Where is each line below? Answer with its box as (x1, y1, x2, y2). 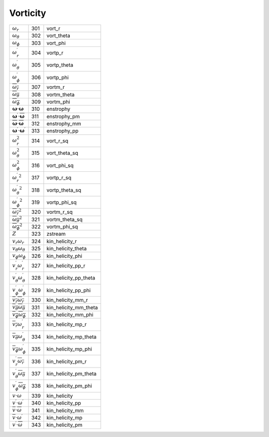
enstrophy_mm (46, 120, 82, 127)
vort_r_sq (46, 137, 68, 144)
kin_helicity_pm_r (46, 358, 87, 365)
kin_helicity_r (46, 238, 77, 245)
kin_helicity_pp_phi (46, 287, 91, 294)
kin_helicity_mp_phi (46, 346, 92, 353)
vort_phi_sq (46, 162, 74, 169)
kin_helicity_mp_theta (46, 333, 97, 340)
